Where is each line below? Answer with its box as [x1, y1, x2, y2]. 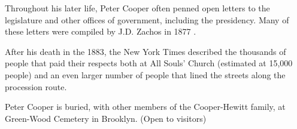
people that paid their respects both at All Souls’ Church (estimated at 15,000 [5, 57, 293, 69]
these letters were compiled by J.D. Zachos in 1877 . [5, 25, 196, 38]
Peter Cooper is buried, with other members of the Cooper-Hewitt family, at [5, 100, 286, 113]
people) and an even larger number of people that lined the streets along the [5, 68, 286, 81]
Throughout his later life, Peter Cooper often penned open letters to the [5, 2, 270, 14]
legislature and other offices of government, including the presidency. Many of [5, 13, 289, 26]
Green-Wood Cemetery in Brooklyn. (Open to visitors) [5, 112, 207, 124]
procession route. [5, 80, 67, 93]
